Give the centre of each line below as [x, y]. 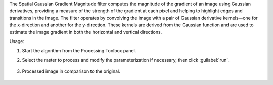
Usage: [17, 41]
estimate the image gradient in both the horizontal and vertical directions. [86, 32]
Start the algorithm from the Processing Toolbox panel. [79, 51]
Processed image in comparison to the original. [71, 71]
